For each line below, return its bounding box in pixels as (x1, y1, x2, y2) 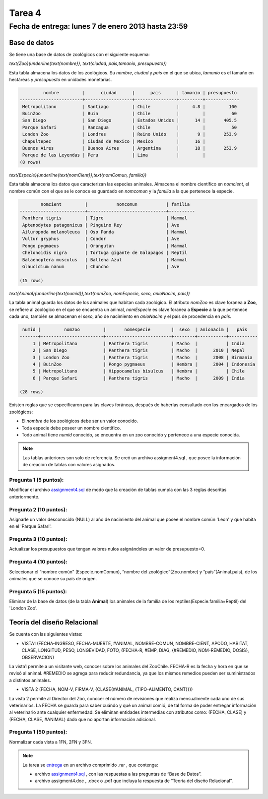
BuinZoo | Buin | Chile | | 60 (22, 111, 237, 117)
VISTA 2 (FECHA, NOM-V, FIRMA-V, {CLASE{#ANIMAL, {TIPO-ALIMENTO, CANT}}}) (21, 686, 193, 692)
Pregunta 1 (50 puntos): (9, 729, 67, 736)
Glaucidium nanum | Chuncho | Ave (22, 264, 180, 270)
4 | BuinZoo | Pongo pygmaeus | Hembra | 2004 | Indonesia (32, 361, 256, 367)
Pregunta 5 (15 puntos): (9, 588, 67, 595)
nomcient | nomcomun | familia (40, 201, 190, 207)
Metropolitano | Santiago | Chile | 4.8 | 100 (22, 104, 237, 109)
